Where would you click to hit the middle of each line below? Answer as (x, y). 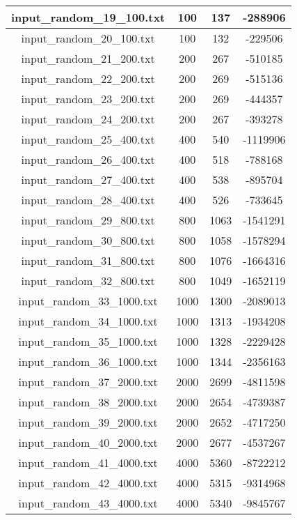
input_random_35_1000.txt (88, 341)
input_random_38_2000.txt (88, 402)
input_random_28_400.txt (88, 200)
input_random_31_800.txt (88, 260)
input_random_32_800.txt (88, 281)
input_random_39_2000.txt (88, 422)
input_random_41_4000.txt (88, 462)
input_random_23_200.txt (88, 99)
